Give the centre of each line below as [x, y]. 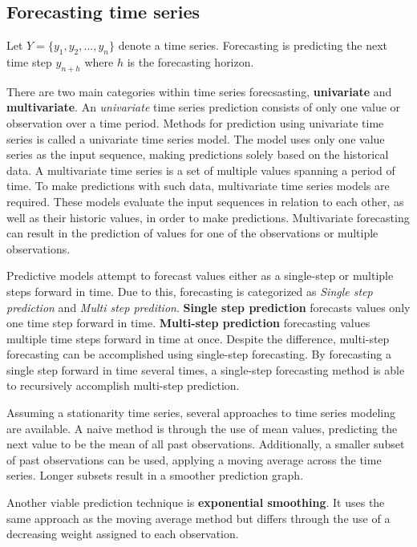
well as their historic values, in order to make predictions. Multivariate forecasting [208, 217]
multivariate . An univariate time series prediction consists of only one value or [204, 107]
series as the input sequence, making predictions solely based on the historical [198, 154]
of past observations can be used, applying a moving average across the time [194, 459]
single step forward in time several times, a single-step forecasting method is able [206, 369]
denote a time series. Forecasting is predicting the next [253, 45]
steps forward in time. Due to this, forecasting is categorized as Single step [190, 291]
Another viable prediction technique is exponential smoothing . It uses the [196, 502]
